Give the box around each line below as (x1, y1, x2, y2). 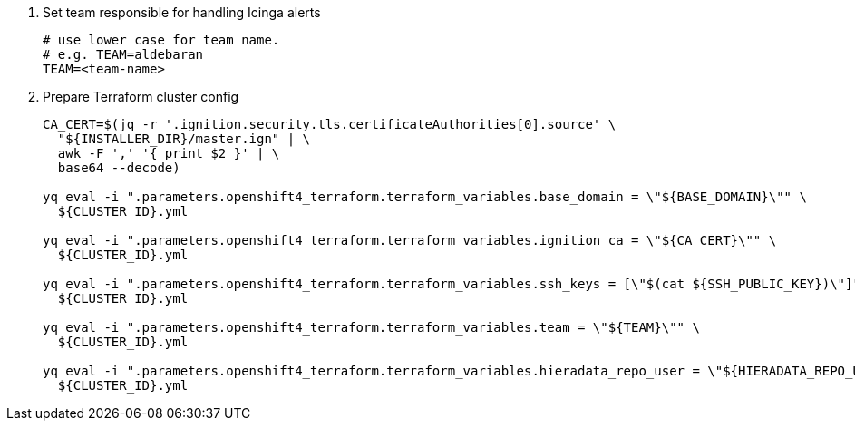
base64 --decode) (57, 160, 180, 175)
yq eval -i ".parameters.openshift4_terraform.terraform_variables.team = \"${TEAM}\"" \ (43, 320, 700, 335)
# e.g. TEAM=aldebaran (43, 47, 204, 62)
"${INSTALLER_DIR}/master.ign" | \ (57, 131, 311, 146)
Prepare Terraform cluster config (43, 89, 239, 104)
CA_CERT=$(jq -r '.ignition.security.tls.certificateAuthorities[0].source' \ (43, 117, 617, 131)
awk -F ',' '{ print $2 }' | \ (57, 146, 280, 160)
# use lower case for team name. (43, 33, 280, 47)
